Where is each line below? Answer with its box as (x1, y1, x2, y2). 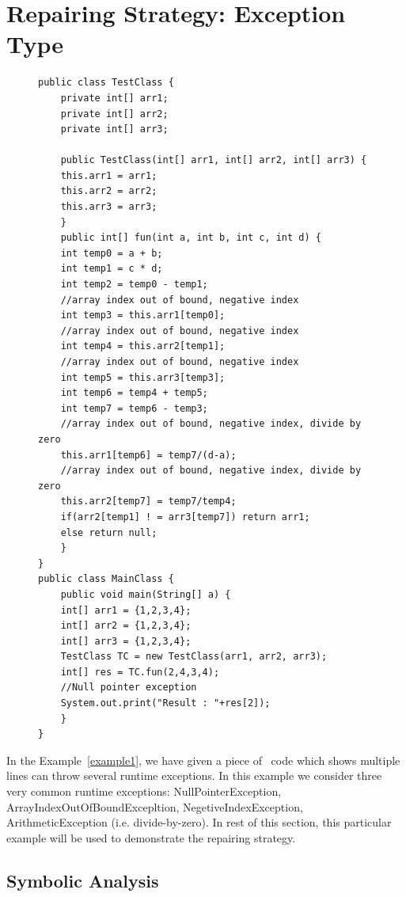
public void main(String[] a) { (60, 588, 231, 600)
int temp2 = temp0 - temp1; (60, 279, 208, 291)
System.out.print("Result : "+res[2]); (60, 697, 271, 709)
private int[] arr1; (60, 92, 169, 104)
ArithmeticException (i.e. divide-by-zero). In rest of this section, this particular (6, 814, 392, 830)
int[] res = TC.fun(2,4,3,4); (60, 666, 220, 678)
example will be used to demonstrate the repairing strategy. (6, 829, 296, 846)
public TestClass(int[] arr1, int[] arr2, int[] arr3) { (60, 154, 367, 166)
